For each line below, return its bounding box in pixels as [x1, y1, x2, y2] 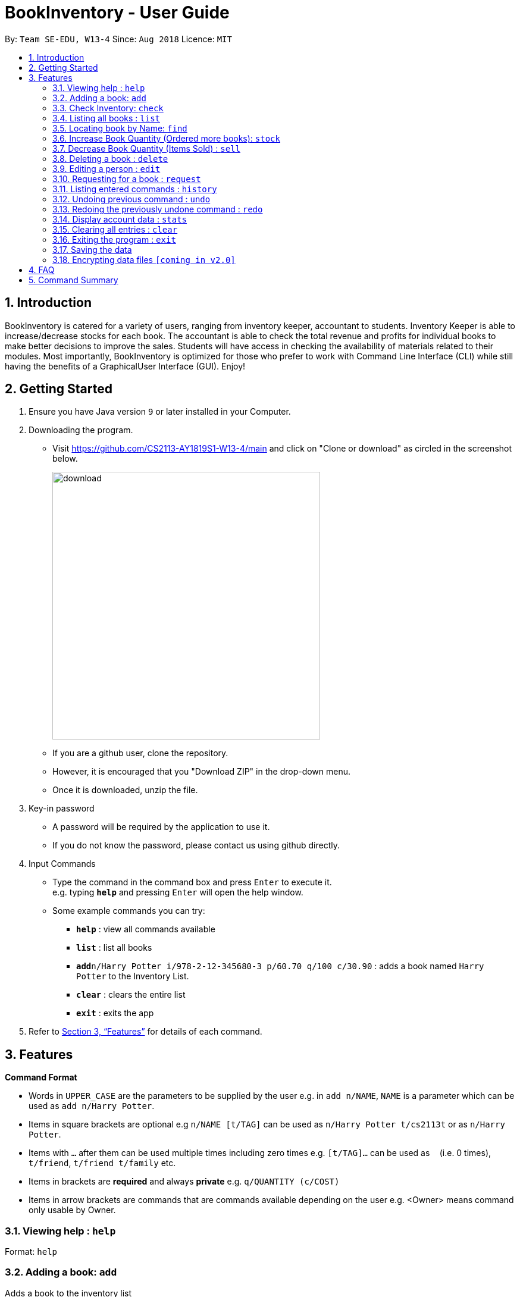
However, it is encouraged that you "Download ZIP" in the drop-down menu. [52, 766, 351, 777]
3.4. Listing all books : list [52, 112, 161, 123]
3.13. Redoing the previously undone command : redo [52, 203, 263, 214]
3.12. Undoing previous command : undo [52, 193, 211, 204]
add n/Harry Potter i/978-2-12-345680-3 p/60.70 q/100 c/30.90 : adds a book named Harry [76, 961, 484, 972]
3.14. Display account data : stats [52, 214, 187, 224]
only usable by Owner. [29, 1205, 116, 1215]
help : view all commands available [76, 924, 215, 935]
